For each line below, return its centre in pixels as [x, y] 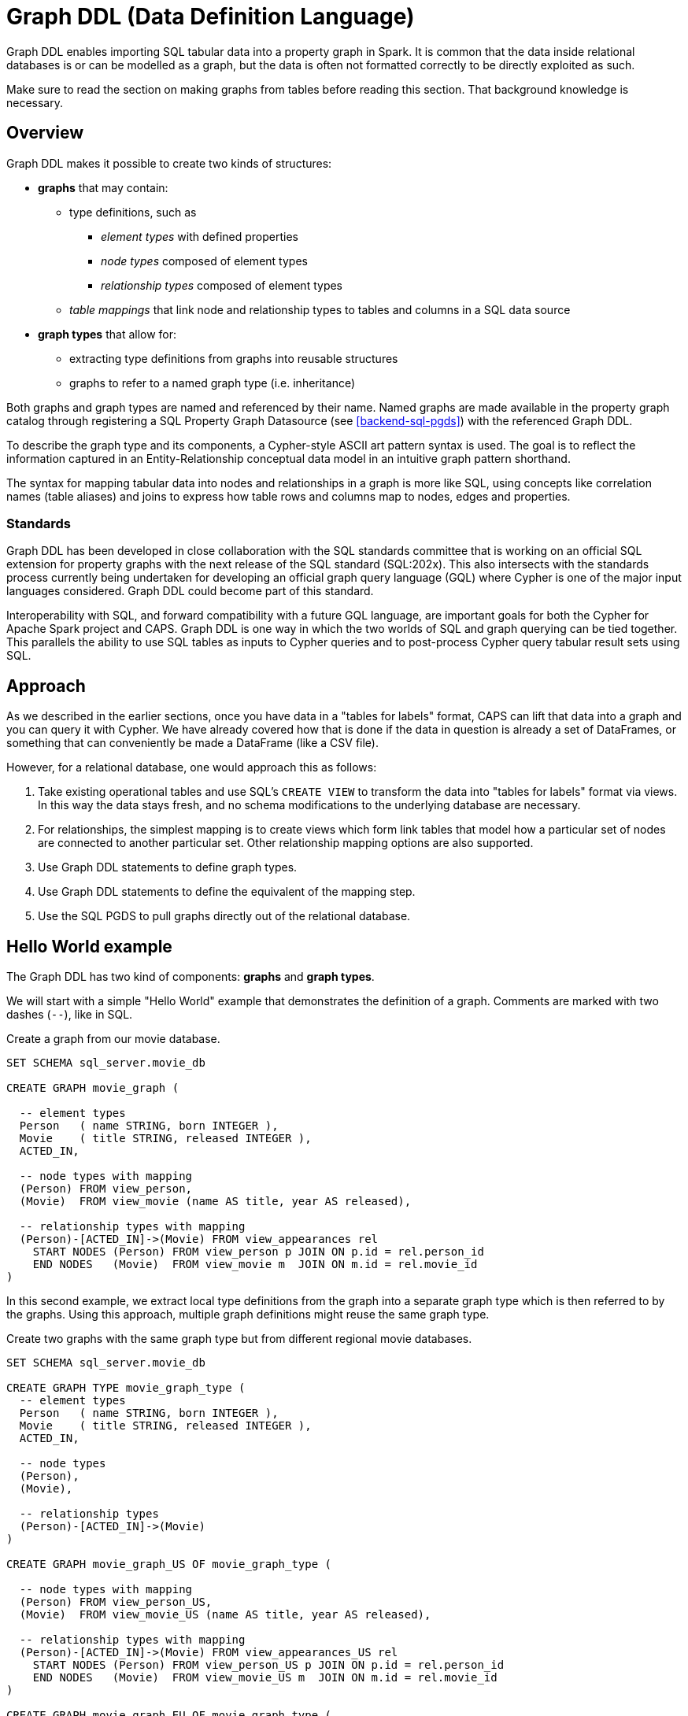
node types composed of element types [204, 261]
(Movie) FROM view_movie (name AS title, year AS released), [215, 1202]
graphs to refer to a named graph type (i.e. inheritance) [213, 383]
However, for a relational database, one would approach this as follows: [192, 767]
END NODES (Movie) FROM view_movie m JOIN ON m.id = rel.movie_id [255, 1265]
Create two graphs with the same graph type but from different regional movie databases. [239, 1339]
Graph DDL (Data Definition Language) [211, 17]
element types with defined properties [200, 236]
